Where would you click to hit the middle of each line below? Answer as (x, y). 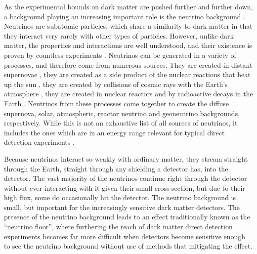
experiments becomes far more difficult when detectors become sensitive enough (125, 236)
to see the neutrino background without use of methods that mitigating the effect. (128, 246)
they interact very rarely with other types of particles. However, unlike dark (119, 35)
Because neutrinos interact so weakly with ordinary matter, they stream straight (126, 158)
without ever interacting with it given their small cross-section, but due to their (125, 188)
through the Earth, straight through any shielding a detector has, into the (116, 168)
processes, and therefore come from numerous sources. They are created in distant (128, 64)
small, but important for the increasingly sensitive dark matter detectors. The (122, 207)
